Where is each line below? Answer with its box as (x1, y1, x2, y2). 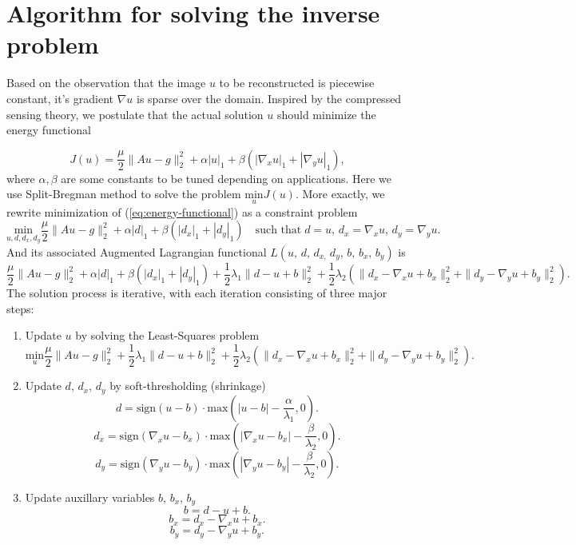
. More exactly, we (295, 185, 385, 202)
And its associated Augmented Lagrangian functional (6, 243, 267, 260)
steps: (6, 300, 34, 316)
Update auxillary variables (25, 488, 155, 505)
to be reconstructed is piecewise (219, 74, 375, 91)
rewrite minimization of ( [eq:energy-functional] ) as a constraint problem (6, 203, 358, 220)
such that (255, 225, 302, 237)
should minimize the (276, 105, 376, 122)
